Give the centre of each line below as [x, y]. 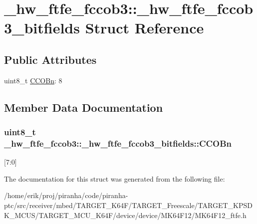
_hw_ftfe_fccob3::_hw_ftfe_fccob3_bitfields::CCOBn [118, 143]
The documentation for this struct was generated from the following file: [115, 178]
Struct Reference [144, 28]
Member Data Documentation [84, 107]
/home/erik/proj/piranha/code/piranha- [66, 195]
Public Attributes [50, 59]
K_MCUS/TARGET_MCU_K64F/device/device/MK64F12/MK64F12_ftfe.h [125, 215]
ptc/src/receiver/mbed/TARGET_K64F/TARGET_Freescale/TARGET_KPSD [128, 205]
